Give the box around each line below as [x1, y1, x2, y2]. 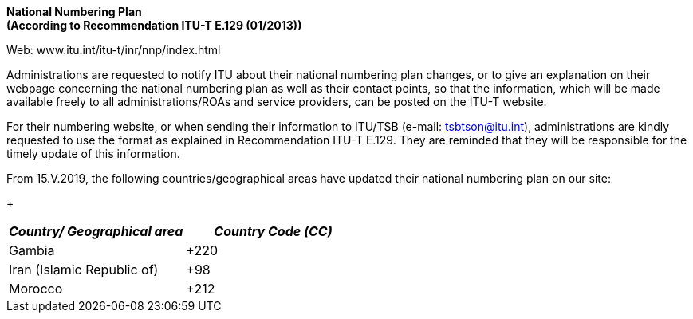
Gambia [9, 242, 55, 258]
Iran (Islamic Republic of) [9, 262, 159, 278]
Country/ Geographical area [9, 223, 183, 239]
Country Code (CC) [214, 223, 333, 239]
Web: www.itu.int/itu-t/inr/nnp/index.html [6, 43, 221, 57]
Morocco [9, 281, 63, 297]
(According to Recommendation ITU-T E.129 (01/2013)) [6, 18, 302, 32]
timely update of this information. [6, 147, 180, 160]
